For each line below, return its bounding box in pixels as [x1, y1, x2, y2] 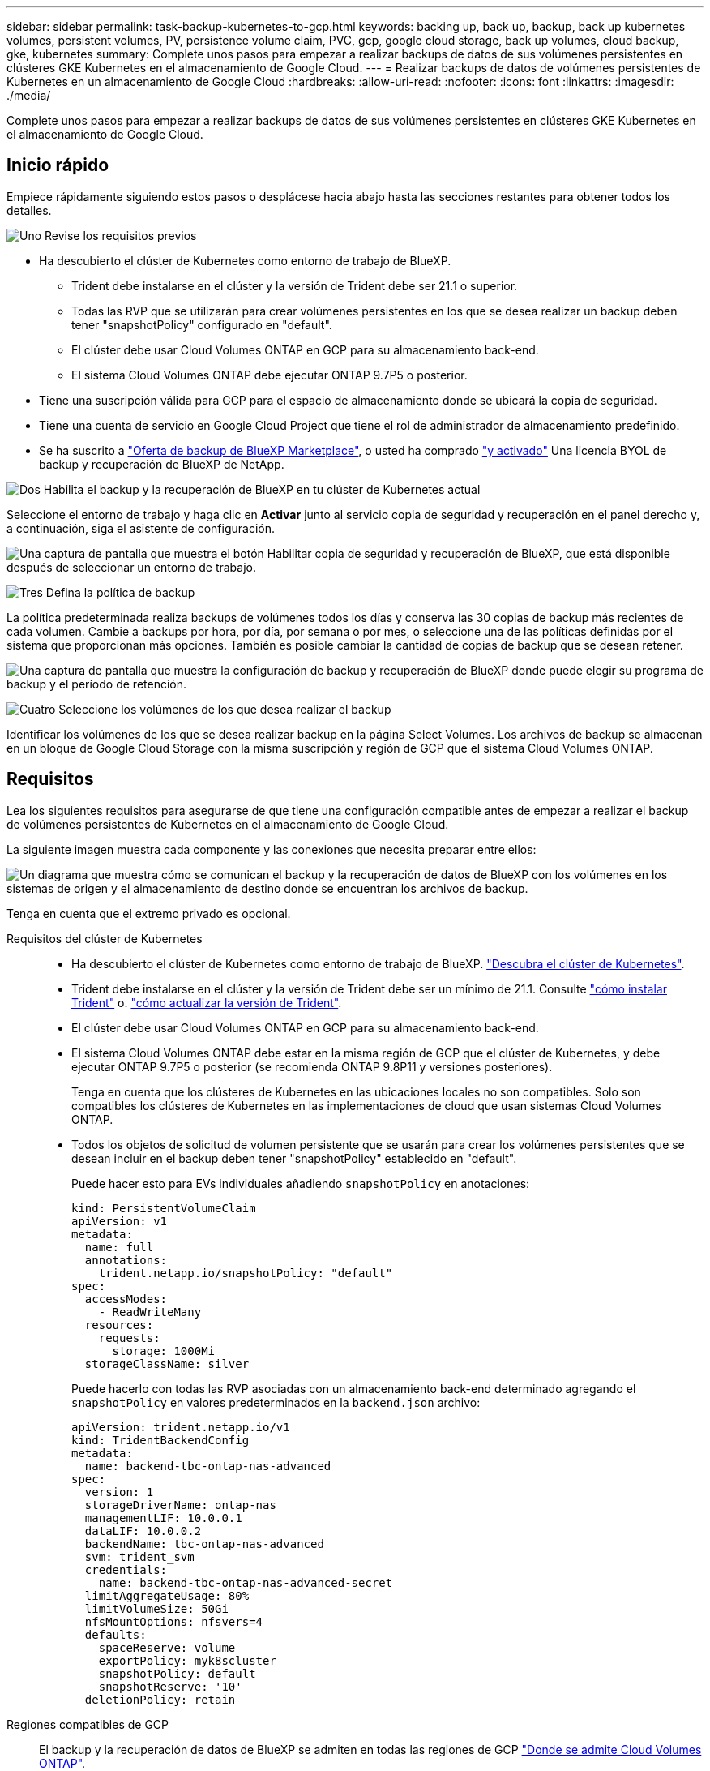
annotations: [84, 1253, 168, 1267]
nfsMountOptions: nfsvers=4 [84, 1614, 263, 1628]
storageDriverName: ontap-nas [84, 1498, 276, 1512]
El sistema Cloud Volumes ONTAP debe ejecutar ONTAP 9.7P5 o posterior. [71, 367, 468, 382]
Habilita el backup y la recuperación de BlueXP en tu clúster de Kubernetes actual [43, 482, 481, 496]
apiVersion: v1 [71, 1214, 168, 1228]
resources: [84, 1318, 154, 1331]
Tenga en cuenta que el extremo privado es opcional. [6, 906, 291, 920]
